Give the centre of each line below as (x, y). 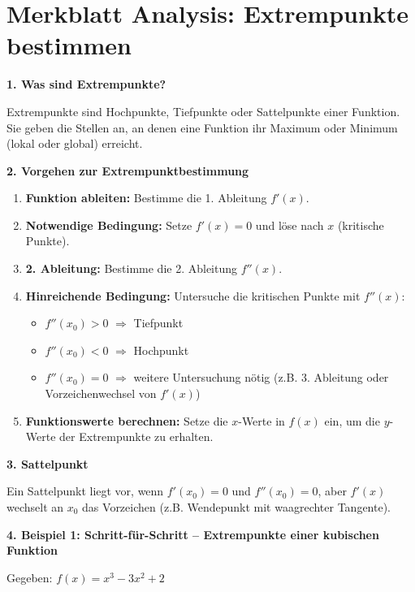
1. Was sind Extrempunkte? (86, 84)
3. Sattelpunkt (48, 463)
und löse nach (290, 225)
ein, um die (352, 420)
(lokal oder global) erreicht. (75, 143)
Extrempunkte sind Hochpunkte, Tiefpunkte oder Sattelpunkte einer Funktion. (203, 111)
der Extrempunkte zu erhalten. (136, 436)
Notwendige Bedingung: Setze (109, 225)
